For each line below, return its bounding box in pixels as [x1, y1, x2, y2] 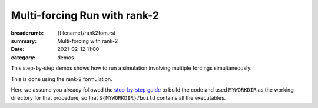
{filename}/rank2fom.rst [57, 29, 116, 36]
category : [11, 53, 36, 61]
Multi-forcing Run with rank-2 [11, 9, 159, 22]
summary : [11, 37, 37, 44]
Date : [11, 46, 25, 53]
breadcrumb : [11, 29, 44, 36]
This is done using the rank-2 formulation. [11, 75, 112, 82]
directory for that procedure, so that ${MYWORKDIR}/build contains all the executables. [11, 95, 226, 102]
